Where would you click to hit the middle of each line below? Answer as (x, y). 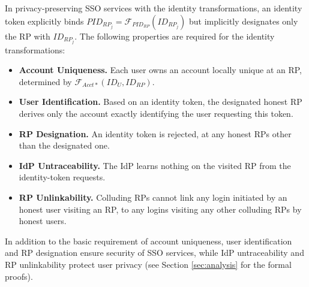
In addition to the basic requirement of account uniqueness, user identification (148, 241)
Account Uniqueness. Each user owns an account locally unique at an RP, (160, 70)
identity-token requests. (62, 177)
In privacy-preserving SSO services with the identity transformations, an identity (154, 8)
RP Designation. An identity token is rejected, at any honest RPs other (155, 133)
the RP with (28, 36)
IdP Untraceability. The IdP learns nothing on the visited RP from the (155, 165)
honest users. (43, 221)
